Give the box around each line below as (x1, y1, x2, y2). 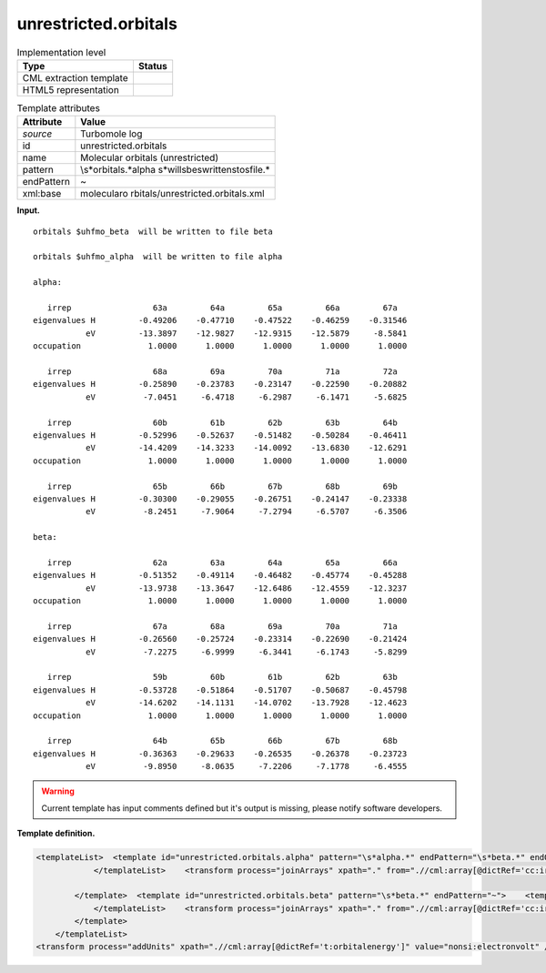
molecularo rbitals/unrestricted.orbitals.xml (80, 188, 265, 200)
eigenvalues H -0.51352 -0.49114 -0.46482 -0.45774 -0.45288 (33, 570, 408, 581)
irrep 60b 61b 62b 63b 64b (46, 417, 398, 428)
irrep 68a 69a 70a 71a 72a (46, 366, 398, 377)
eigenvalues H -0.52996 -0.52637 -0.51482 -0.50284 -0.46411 (33, 430, 408, 441)
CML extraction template (22, 71, 128, 84)
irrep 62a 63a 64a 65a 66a (46, 557, 398, 568)
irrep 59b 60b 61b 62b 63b (46, 672, 398, 683)
